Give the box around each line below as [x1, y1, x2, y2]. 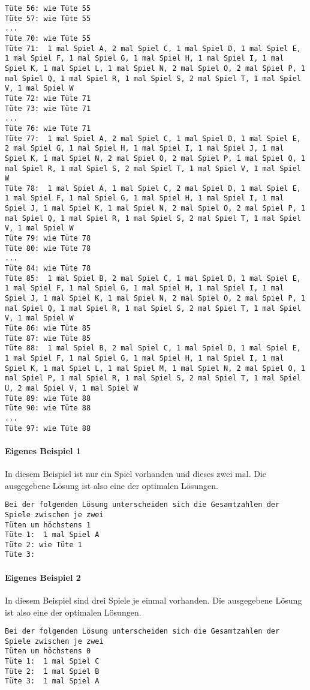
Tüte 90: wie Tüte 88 [5, 404, 91, 413]
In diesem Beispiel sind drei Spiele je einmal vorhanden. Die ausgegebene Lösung [5, 593, 302, 606]
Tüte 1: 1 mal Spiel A [5, 530, 100, 539]
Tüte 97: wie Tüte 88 [5, 424, 91, 433]
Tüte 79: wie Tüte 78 [5, 234, 91, 243]
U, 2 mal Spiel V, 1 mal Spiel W [5, 383, 138, 392]
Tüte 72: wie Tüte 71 [5, 94, 91, 103]
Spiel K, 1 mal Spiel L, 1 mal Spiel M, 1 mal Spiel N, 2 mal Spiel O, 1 [5, 364, 306, 373]
